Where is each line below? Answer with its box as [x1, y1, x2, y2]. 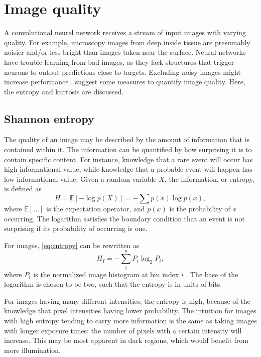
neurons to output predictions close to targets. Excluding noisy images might [4, 66, 241, 77]
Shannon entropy [4, 110, 94, 126]
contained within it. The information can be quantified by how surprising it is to [4, 144, 252, 155]
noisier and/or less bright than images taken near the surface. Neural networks [4, 47, 246, 57]
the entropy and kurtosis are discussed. [4, 86, 124, 96]
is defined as [4, 183, 42, 194]
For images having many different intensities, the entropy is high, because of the [4, 295, 250, 306]
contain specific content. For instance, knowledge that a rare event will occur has [4, 154, 253, 164]
